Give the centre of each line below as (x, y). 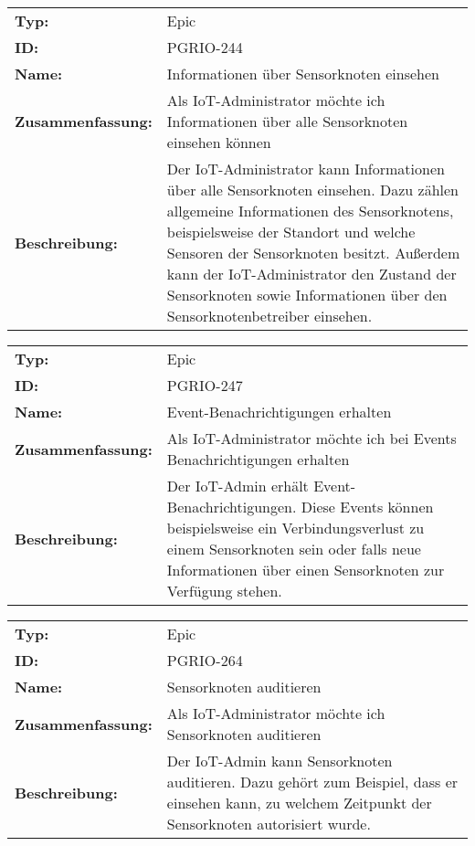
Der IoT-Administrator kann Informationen (306, 169)
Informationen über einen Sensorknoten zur (306, 570)
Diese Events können (367, 507)
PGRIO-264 (205, 660)
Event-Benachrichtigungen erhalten (279, 412)
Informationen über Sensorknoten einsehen (303, 74)
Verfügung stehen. (224, 591)
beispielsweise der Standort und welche (291, 232)
